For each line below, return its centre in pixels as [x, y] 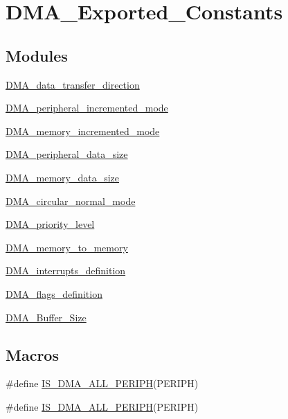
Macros [32, 354]
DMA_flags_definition [54, 293]
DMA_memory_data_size [63, 177]
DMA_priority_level [50, 224]
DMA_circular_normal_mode [71, 200]
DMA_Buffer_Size [46, 317]
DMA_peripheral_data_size [67, 154]
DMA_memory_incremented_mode [83, 131]
